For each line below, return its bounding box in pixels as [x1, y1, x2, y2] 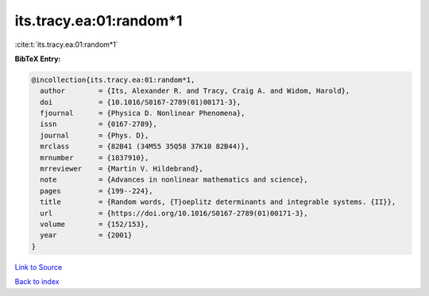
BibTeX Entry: [14, 54, 61, 63]
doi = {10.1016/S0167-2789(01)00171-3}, [40, 98, 242, 106]
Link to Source [14, 262, 63, 271]
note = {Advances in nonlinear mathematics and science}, [40, 175, 308, 184]
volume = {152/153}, [40, 220, 149, 229]
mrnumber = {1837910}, [40, 153, 149, 162]
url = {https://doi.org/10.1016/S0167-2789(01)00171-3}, [40, 209, 308, 217]
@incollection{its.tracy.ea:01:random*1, [31, 75, 195, 84]
